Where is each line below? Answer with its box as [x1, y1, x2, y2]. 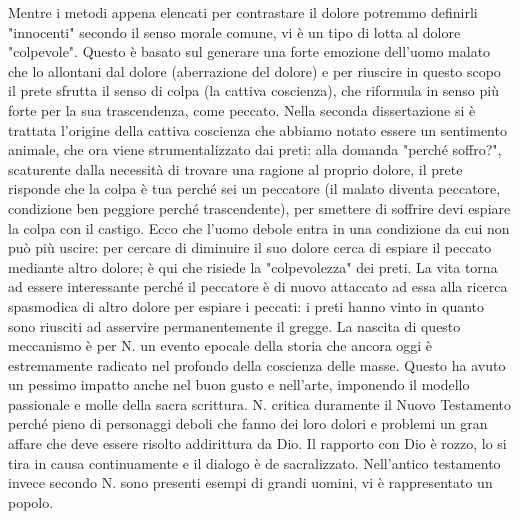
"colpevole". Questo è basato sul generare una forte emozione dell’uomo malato [8, 41, 491, 62]
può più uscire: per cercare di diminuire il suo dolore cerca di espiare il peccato [8, 237, 492, 258]
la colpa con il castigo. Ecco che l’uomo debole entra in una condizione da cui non [8, 217, 510, 238]
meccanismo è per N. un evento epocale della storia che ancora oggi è [8, 335, 433, 356]
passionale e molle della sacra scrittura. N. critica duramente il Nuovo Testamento [8, 393, 511, 414]
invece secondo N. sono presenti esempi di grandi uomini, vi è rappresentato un [8, 472, 493, 493]
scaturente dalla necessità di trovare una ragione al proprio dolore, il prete [8, 158, 463, 179]
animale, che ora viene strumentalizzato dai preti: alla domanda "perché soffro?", [8, 139, 502, 160]
